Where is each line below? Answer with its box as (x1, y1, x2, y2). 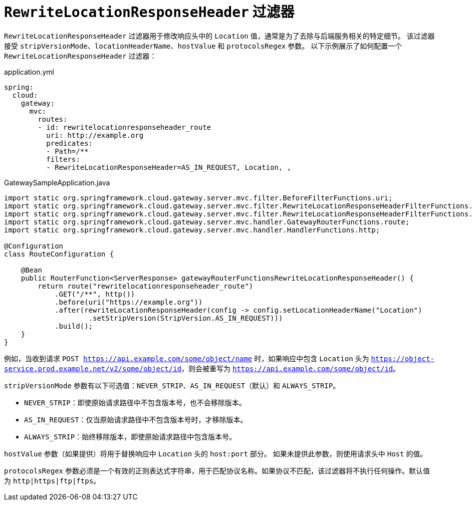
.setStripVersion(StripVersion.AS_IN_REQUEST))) (88, 314, 283, 322)
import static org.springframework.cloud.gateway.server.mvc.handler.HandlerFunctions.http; (4, 225, 380, 234)
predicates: (46, 139, 93, 147)
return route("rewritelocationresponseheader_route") (38, 282, 254, 290)
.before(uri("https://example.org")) (55, 298, 203, 306)
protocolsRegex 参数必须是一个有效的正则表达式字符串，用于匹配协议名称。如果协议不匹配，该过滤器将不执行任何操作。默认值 (4, 466, 430, 475)
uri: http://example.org (46, 131, 144, 139)
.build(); (55, 322, 93, 330)
